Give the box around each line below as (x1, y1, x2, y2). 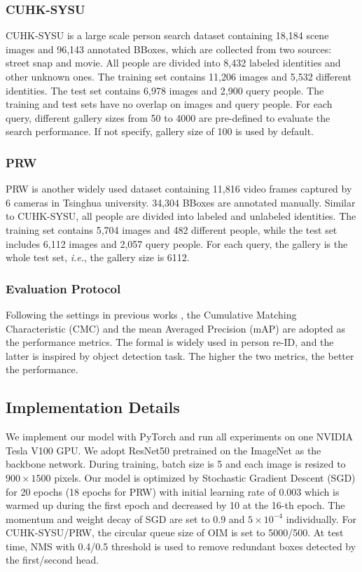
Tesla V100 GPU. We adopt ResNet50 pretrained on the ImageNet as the (6, 442, 321, 457)
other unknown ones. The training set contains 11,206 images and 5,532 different (6, 69, 351, 83)
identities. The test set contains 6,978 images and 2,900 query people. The (6, 83, 324, 97)
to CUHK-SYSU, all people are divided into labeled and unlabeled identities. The (6, 209, 356, 223)
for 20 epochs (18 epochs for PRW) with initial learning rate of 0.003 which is (6, 484, 340, 498)
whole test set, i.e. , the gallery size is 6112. (6, 250, 190, 265)
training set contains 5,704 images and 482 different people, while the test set (6, 222, 337, 237)
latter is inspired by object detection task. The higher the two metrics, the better (6, 348, 354, 363)
